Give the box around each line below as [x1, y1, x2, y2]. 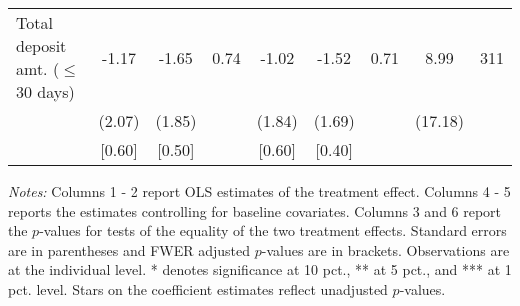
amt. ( [16, 57, 60, 80]
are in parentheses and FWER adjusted [8, 239, 251, 260]
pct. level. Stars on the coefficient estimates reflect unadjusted [8, 278, 388, 299]
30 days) [16, 80, 75, 103]
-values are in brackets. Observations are [261, 239, 510, 260]
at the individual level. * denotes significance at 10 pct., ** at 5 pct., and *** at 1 [8, 259, 512, 280]
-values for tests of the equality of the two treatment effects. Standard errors [39, 220, 507, 241]
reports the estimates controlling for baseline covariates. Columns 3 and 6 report [8, 200, 502, 221]
